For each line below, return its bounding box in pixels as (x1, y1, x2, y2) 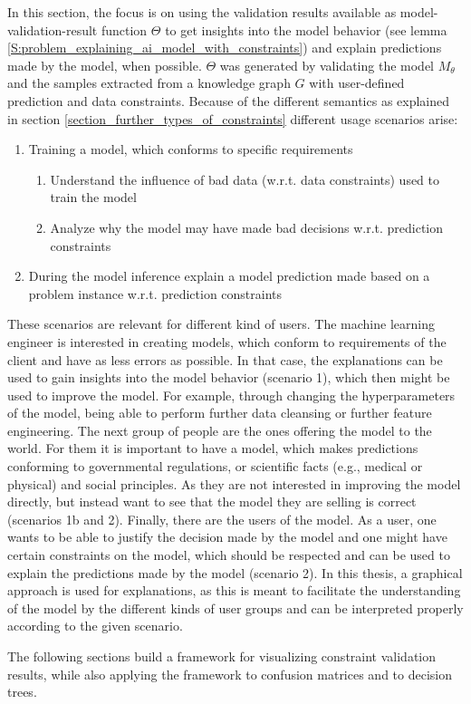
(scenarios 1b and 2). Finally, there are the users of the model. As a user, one (7, 509, 437, 528)
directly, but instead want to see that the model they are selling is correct (7, 492, 417, 511)
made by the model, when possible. (7, 55, 202, 74)
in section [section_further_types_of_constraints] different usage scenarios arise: (7, 109, 458, 128)
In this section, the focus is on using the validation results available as (7, 3, 397, 21)
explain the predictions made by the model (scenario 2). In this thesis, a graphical (7, 563, 463, 582)
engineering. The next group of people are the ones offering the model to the (7, 420, 432, 439)
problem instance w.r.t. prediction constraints (28, 284, 283, 303)
